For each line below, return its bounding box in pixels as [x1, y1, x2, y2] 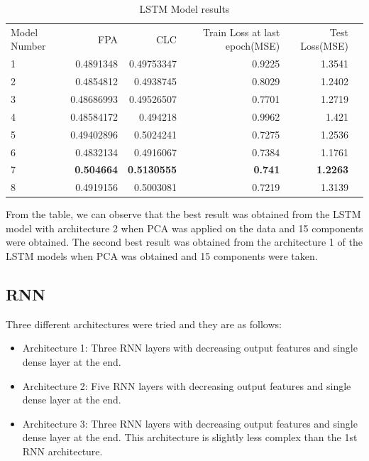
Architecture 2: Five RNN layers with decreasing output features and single [22, 378, 351, 393]
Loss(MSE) [300, 38, 348, 53]
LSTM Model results [139, 1, 230, 16]
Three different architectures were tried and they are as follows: [6, 316, 282, 331]
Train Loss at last [203, 24, 280, 39]
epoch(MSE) [225, 38, 280, 53]
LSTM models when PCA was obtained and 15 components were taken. [6, 249, 318, 264]
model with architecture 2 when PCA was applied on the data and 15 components [6, 220, 363, 235]
